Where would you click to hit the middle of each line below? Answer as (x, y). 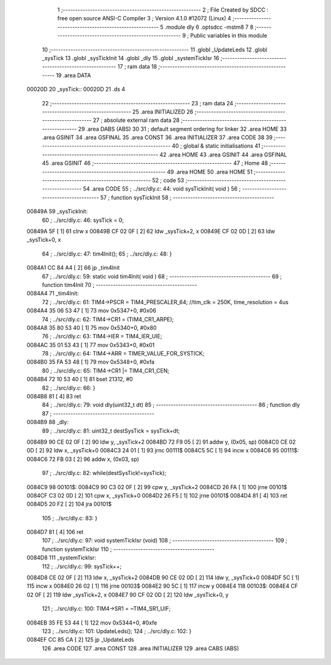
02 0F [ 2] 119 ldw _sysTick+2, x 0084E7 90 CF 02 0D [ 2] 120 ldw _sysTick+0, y (128, 595)
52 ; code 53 (168, 180)
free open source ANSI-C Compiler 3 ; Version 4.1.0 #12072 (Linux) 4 (144, 18)
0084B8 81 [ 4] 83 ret (54, 397)
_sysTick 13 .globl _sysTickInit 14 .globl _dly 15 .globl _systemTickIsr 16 (131, 58)
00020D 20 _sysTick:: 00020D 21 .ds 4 (76, 89)
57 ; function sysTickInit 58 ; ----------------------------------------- (187, 197)
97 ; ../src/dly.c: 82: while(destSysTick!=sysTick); (104, 473)
